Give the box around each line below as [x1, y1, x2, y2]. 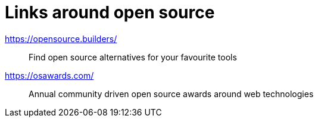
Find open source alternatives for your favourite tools [29, 52, 237, 62]
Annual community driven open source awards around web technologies [29, 88, 314, 99]
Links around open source [5, 2, 215, 23]
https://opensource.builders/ [5, 33, 117, 44]
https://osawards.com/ [5, 70, 94, 81]
